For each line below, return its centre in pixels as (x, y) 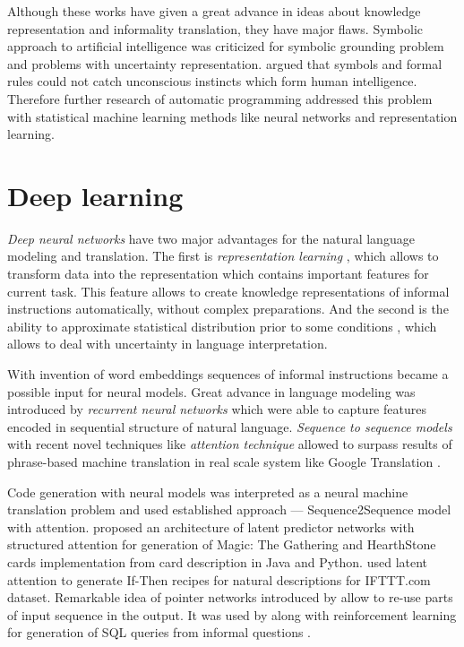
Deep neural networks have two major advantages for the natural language (211, 238)
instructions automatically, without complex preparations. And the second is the (228, 309)
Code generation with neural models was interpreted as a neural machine (208, 492)
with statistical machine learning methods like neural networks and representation (232, 116)
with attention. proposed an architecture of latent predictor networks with (211, 526)
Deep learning (95, 195)
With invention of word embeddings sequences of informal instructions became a (228, 374)
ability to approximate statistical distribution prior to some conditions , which (222, 326)
